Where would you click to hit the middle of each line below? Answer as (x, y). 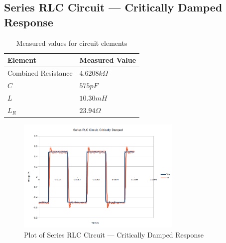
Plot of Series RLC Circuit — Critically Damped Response (114, 234)
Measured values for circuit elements (72, 43)
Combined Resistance (40, 73)
